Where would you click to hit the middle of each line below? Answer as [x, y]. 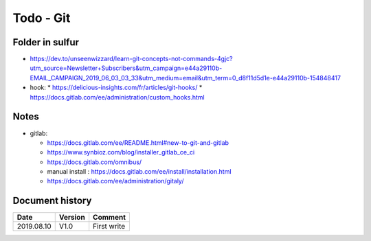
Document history [52, 201]
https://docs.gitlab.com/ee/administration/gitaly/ [115, 181]
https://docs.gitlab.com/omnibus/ [94, 162]
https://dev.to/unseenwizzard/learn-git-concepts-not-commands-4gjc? [131, 59]
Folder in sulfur [46, 42]
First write [109, 227]
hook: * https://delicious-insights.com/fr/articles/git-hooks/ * [116, 88]
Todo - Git [42, 18]
